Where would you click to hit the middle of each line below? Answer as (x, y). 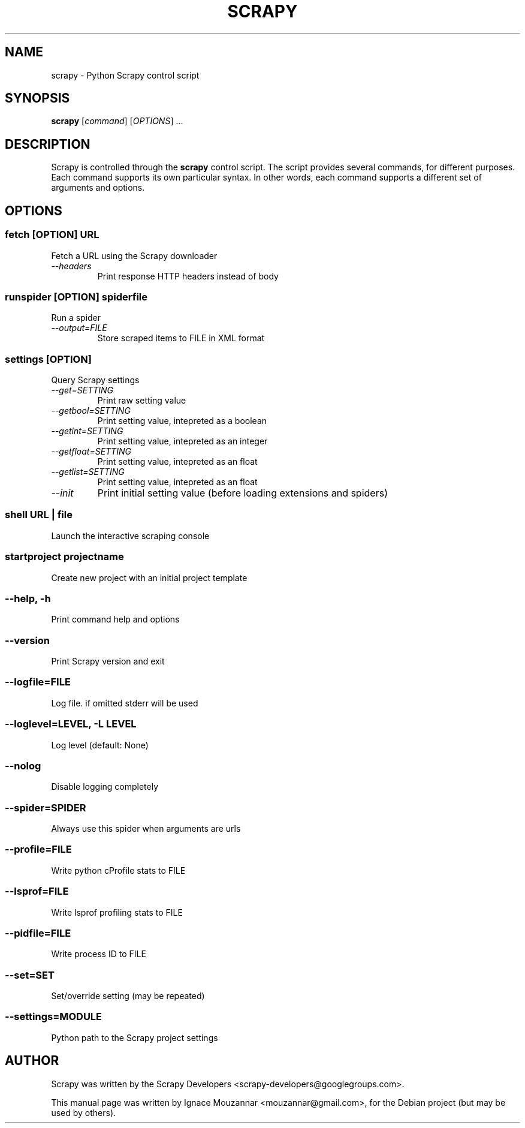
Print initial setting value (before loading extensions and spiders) (242, 493)
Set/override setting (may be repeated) (128, 996)
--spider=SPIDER (46, 807)
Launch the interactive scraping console (130, 536)
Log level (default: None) (100, 745)
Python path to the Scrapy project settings (135, 1037)
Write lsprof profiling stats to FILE (117, 912)
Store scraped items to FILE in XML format (181, 338)
